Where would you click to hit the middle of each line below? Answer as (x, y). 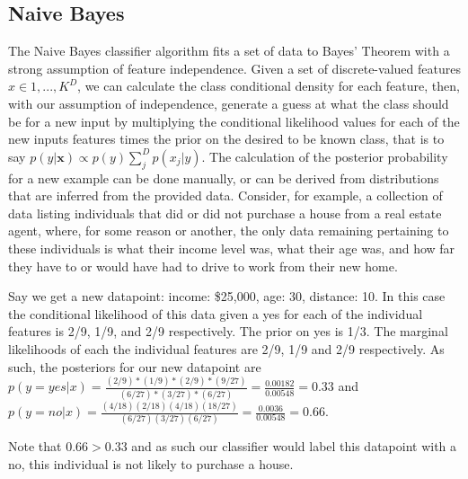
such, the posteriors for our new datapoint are (135, 366)
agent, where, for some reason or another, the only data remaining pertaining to (229, 231)
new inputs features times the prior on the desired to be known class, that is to (226, 139)
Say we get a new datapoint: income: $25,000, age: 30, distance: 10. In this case (227, 296)
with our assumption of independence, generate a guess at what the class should (229, 103)
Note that (35, 446)
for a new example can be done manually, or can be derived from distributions (224, 177)
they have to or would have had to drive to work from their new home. (203, 266)
